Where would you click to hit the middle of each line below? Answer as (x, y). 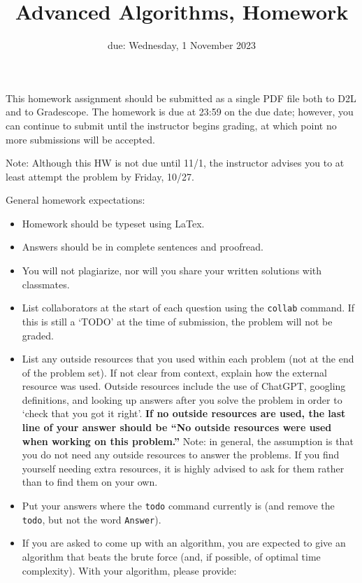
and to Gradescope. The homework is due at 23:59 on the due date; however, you (180, 112)
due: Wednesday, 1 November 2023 (182, 45)
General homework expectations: (75, 200)
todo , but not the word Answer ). (92, 519)
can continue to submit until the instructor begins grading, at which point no (171, 125)
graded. (38, 335)
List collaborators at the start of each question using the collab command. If (188, 308)
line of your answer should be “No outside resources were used (177, 427)
